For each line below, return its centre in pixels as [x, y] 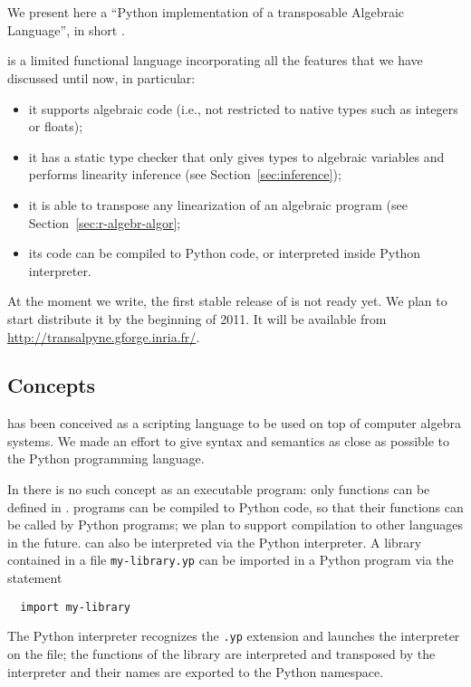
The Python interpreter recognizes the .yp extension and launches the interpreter [234, 636]
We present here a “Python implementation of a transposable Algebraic [206, 12]
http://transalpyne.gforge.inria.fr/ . [104, 336]
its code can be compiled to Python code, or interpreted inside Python [225, 253]
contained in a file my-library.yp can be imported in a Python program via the [231, 560]
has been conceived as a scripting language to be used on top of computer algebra [234, 423]
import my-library [76, 607]
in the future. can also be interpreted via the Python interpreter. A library [215, 542]
